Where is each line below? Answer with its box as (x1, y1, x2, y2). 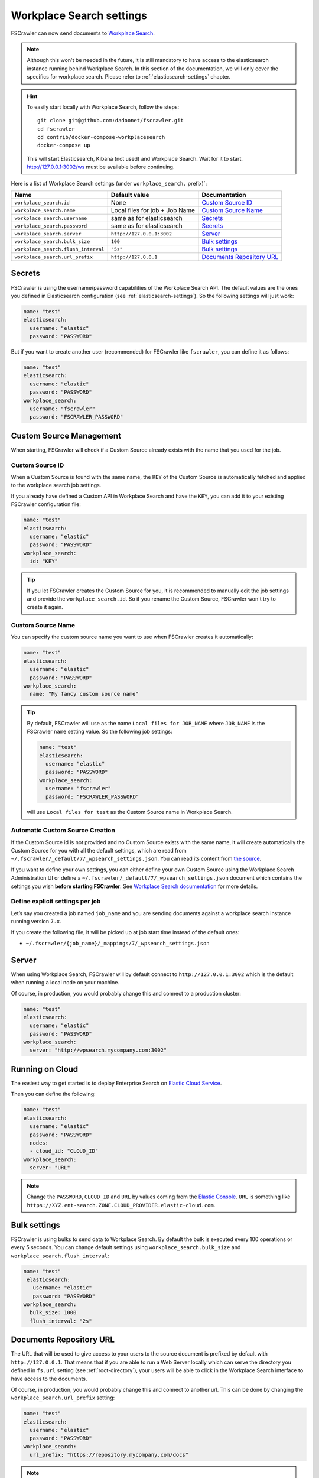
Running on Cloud (11, 1064, 79, 1074)
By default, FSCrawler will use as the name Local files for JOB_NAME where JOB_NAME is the (27, 719, 265, 727)
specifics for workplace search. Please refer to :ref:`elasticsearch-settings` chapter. (27, 73, 231, 80)
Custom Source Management (11, 430, 121, 440)
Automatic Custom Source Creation (11, 826, 115, 835)
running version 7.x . (11, 918, 62, 925)
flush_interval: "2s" (30, 1317, 93, 1324)
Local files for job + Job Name (110, 206, 195, 215)
